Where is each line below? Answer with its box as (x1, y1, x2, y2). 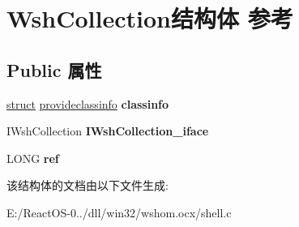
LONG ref (6, 149, 59, 166)
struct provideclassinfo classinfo (6, 95, 169, 112)
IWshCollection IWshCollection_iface (6, 122, 209, 139)
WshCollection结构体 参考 (6, 2, 293, 35)
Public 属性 (6, 57, 102, 82)
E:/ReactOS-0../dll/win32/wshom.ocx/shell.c (6, 203, 232, 221)
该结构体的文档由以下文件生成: (6, 177, 169, 194)
